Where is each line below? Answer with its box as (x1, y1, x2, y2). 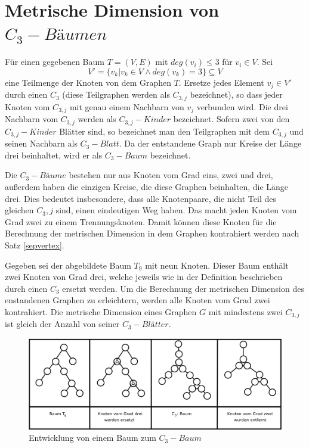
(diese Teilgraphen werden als (62, 88, 170, 101)
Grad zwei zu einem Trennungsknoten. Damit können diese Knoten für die (5, 215, 277, 228)
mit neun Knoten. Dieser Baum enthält (145, 259, 289, 271)
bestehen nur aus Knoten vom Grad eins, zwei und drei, (69, 169, 273, 181)
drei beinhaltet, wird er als (5, 148, 103, 161)
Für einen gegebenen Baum (5, 55, 104, 68)
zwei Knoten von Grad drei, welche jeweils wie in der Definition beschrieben (5, 270, 283, 283)
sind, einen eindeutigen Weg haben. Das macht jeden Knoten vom (55, 204, 297, 216)
